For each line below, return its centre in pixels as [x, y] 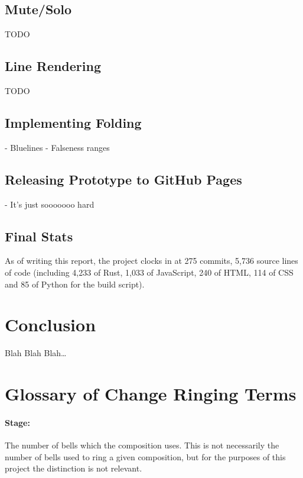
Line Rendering [53, 66]
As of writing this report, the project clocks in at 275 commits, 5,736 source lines [151, 261]
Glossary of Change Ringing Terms [151, 394]
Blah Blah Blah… [36, 353]
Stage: [17, 422]
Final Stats [39, 236]
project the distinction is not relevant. [74, 468]
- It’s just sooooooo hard [50, 204]
